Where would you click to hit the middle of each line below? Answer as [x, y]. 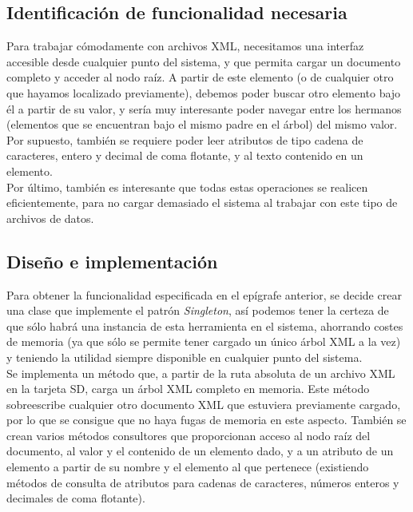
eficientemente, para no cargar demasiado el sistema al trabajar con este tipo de [202, 202]
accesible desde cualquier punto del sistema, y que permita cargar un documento [204, 61]
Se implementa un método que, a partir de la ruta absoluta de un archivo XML [201, 373]
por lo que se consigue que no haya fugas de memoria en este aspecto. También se [206, 420]
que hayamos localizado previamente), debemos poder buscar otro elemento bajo [204, 92]
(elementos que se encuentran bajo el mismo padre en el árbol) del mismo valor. [202, 124]
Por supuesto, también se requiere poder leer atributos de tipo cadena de [185, 139]
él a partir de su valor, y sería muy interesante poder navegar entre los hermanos [204, 108]
